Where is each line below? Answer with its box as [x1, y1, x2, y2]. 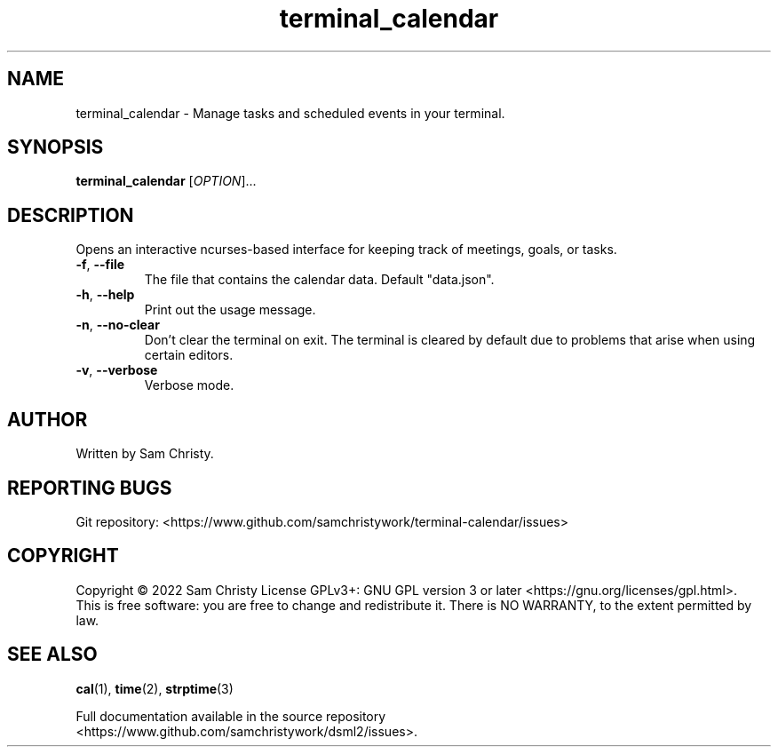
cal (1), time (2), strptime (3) [75, 680, 234, 696]
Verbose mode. [144, 377, 234, 393]
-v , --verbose [75, 362, 158, 378]
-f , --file [75, 257, 125, 273]
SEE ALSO [7, 643, 98, 666]
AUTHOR [7, 408, 88, 431]
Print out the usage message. [144, 302, 316, 318]
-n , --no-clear [75, 317, 160, 333]
